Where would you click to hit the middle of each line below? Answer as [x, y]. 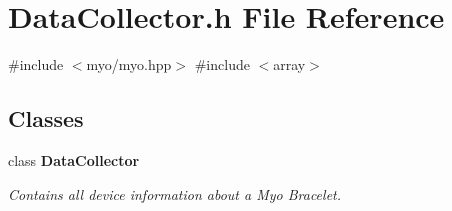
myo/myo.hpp [129, 64]
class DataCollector [74, 159]
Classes [46, 118]
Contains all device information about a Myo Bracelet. [175, 193]
